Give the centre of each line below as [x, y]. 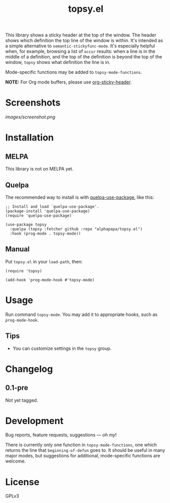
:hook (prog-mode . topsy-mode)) [45, 234]
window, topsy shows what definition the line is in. [58, 62]
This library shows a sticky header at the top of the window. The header [81, 35]
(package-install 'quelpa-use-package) [48, 211]
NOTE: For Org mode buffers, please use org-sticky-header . [68, 82]
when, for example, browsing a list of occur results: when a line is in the [80, 51]
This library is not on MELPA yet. [40, 169]
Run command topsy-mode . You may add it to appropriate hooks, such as [81, 314]
